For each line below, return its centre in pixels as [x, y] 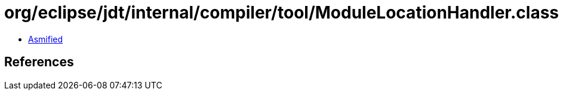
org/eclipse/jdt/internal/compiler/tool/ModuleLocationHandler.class [282, 13]
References [39, 62]
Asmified [46, 39]
